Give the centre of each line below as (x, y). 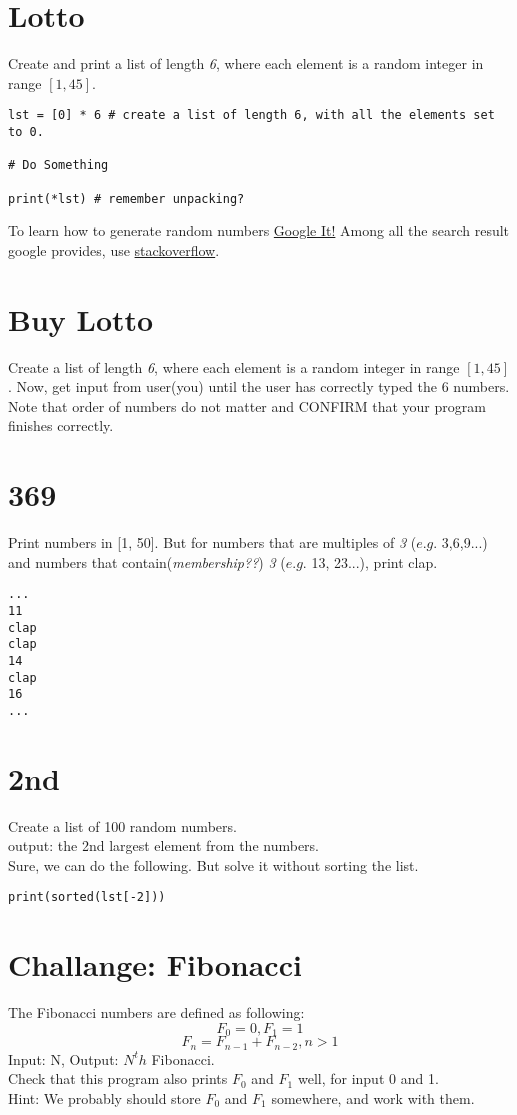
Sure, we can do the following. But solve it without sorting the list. (213, 864)
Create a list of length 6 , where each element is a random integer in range (234, 366)
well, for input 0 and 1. (368, 1078)
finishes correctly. (61, 425)
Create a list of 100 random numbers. (122, 825)
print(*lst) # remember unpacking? (126, 198)
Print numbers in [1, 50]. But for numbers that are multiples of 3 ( (212, 542)
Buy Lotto (81, 318)
